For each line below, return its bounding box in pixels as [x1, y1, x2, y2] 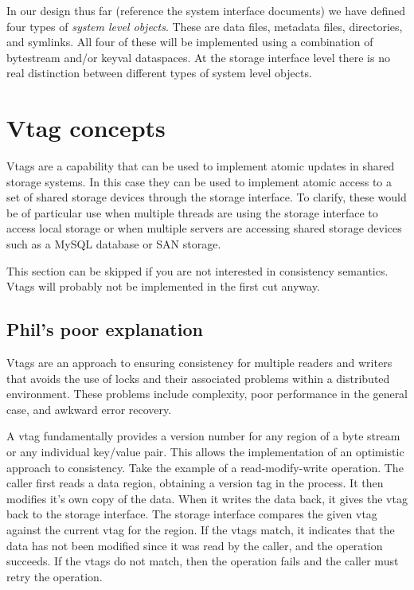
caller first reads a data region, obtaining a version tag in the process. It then [6, 475, 384, 491]
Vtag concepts [6, 111, 166, 144]
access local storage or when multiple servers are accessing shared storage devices [6, 220, 402, 236]
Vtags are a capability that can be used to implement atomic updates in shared [6, 158, 395, 174]
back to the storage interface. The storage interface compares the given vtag [6, 506, 377, 522]
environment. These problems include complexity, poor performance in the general [6, 385, 408, 402]
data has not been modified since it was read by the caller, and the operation [6, 537, 383, 553]
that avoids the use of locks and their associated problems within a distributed [6, 369, 390, 386]
